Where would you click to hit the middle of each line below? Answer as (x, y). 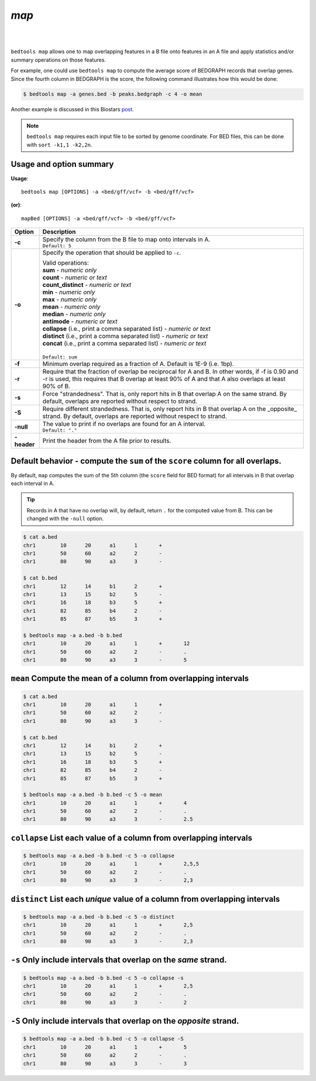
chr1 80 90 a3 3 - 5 (105, 660)
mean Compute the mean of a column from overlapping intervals (130, 678)
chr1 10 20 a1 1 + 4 (105, 803)
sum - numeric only (70, 271)
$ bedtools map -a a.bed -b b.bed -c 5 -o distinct (99, 917)
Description (59, 232)
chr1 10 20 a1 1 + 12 (107, 644)
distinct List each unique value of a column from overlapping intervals (145, 899)
